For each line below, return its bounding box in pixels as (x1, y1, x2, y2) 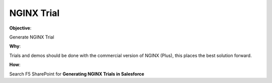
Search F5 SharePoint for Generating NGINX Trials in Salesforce (9, 70, 145, 77)
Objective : (9, 25, 32, 31)
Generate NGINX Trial (9, 34, 54, 40)
